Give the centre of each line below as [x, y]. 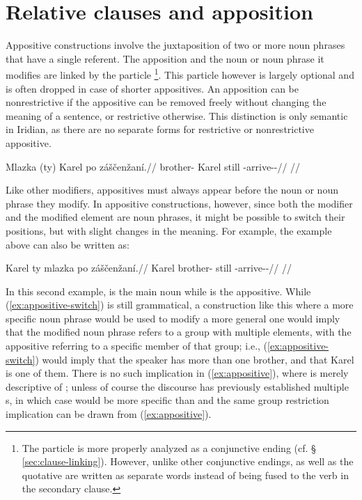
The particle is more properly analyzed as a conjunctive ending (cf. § [169, 447]
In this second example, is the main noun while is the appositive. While [158, 291]
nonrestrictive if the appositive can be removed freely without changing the [166, 102]
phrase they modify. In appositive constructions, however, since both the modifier [179, 203]
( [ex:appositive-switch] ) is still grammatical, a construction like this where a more [180, 305]
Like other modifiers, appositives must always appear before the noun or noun [172, 190]
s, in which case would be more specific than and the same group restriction [167, 400]
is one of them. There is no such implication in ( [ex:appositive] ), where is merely [177, 373]
